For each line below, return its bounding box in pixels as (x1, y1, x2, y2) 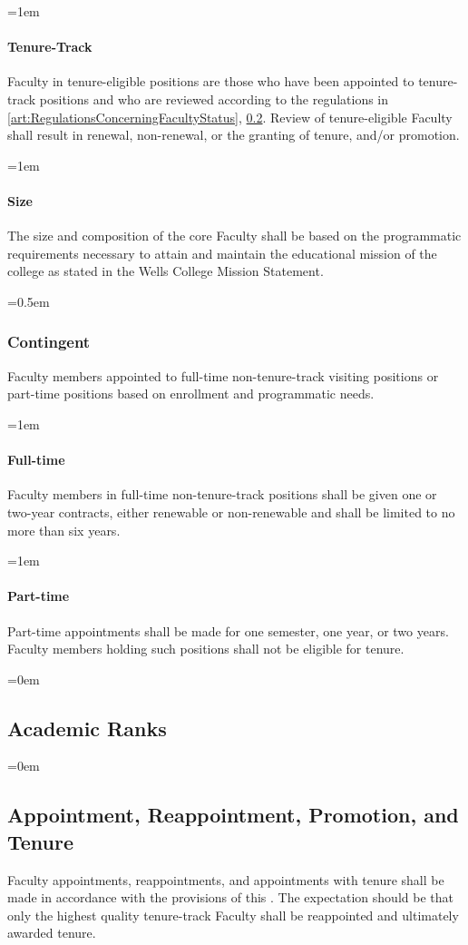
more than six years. (7, 520, 121, 539)
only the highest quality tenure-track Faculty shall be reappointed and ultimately (7, 905, 459, 924)
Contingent (7, 330, 91, 353)
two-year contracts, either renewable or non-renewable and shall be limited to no (7, 502, 455, 521)
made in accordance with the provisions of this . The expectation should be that (7, 888, 453, 907)
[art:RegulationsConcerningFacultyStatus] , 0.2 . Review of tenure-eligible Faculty (7, 107, 453, 126)
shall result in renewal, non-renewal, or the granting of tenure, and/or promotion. (7, 125, 460, 144)
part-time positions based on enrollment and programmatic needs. (7, 384, 375, 403)
